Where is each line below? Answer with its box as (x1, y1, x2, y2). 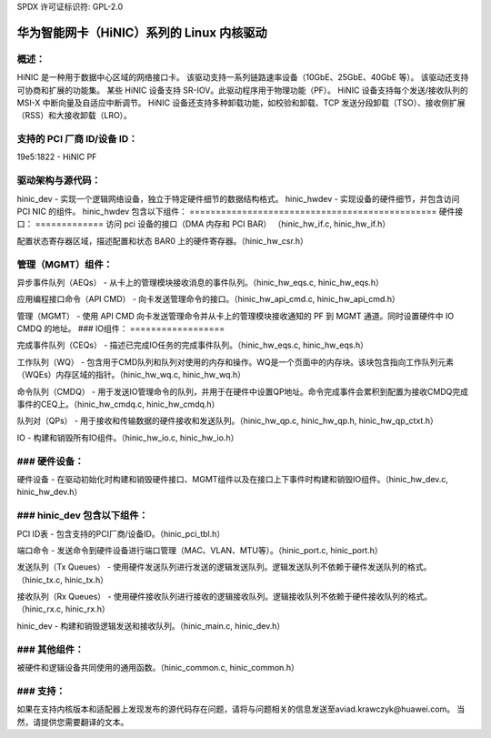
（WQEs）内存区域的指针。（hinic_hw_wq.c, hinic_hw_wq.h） (16, 369, 245, 380)
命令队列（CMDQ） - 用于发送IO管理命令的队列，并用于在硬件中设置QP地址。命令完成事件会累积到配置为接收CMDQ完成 (16, 386, 468, 397)
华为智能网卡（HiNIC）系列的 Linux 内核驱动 (16, 25, 267, 40)
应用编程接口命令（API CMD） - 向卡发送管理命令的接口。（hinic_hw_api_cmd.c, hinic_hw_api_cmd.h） (16, 294, 400, 305)
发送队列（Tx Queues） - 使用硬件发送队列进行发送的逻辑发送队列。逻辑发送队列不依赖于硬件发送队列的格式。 (16, 561, 432, 572)
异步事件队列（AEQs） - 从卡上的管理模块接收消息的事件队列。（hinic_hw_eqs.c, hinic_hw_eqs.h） (16, 277, 384, 288)
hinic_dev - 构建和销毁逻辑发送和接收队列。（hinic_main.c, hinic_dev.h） (16, 620, 286, 632)
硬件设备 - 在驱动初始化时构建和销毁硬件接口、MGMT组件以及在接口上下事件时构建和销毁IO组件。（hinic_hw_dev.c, (16, 473, 449, 484)
